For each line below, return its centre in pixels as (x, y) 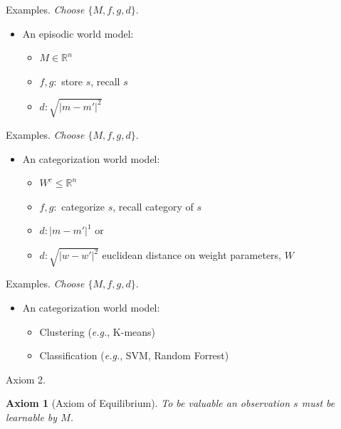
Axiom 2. (26, 379)
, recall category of (153, 206)
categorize (83, 206)
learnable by (32, 417)
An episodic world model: (78, 33)
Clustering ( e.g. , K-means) (98, 331)
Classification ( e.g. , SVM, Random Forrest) (134, 355)
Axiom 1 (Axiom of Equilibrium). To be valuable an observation (148, 403)
